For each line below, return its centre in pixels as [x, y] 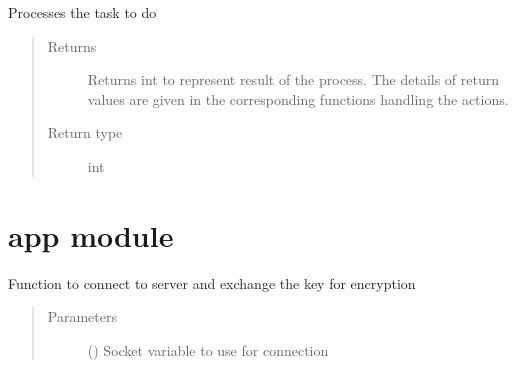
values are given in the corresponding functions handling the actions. [298, 98]
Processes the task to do [82, 12]
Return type [85, 132]
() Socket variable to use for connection [208, 349]
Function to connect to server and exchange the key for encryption [212, 282]
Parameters [82, 316]
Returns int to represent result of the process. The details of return [293, 79]
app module [91, 234]
